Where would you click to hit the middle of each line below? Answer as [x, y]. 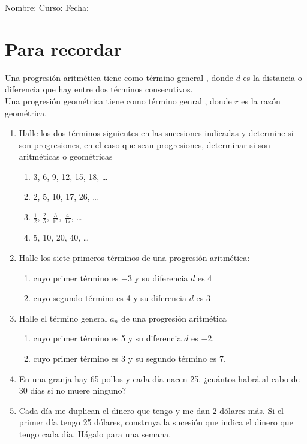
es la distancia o [273, 77]
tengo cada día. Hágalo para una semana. [95, 433]
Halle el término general [63, 318]
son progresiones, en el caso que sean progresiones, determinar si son [145, 144]
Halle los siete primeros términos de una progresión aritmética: [134, 257]
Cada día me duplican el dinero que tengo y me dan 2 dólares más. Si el [151, 410]
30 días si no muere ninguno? [73, 390]
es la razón [261, 100]
